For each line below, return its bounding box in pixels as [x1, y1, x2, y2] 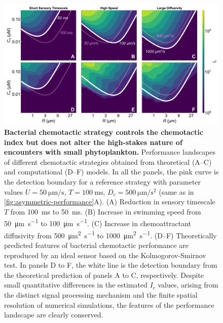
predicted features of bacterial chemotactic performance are [4, 239, 189, 250]
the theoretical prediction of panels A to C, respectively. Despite [4, 269, 204, 280]
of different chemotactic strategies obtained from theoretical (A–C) [4, 156, 212, 167]
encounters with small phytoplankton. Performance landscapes [4, 147, 216, 157]
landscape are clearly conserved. [4, 309, 103, 320]
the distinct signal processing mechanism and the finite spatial [4, 289, 198, 300]
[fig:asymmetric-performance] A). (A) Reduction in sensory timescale [4, 196, 215, 207]
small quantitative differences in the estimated [4, 279, 147, 290]
